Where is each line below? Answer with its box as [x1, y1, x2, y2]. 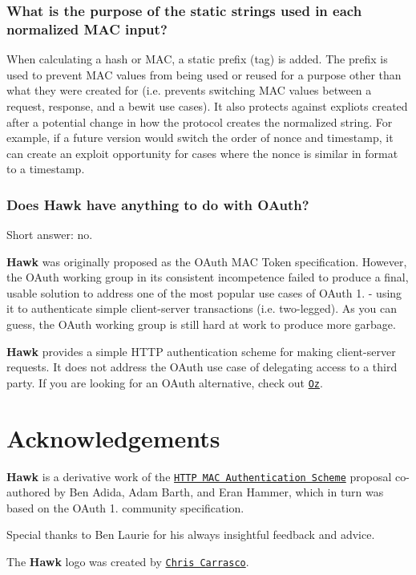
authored [6, 484, 50, 500]
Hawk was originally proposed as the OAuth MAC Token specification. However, [6, 253, 407, 269]
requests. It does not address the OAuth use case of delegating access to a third [6, 358, 398, 375]
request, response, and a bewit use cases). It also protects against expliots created [6, 97, 408, 114]
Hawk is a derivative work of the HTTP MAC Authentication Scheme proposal [6, 468, 392, 484]
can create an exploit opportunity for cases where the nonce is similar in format [6, 144, 398, 161]
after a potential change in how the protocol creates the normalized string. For [6, 113, 393, 130]
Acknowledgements [6, 421, 220, 454]
